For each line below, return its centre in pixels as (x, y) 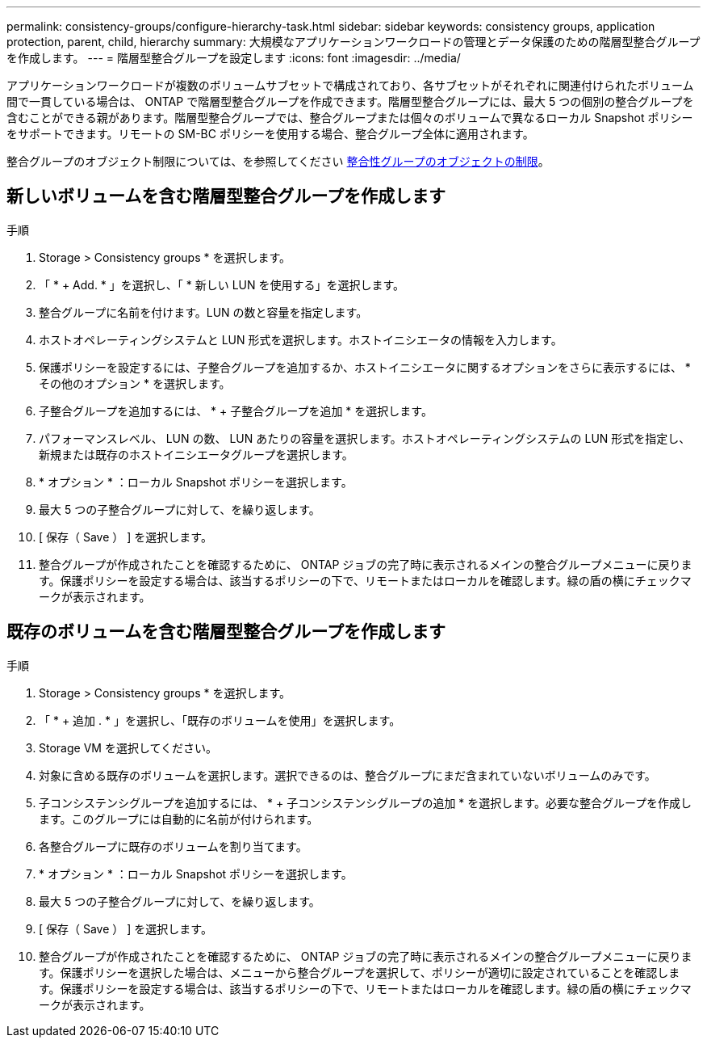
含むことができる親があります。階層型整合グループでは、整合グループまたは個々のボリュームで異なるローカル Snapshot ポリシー (350, 118)
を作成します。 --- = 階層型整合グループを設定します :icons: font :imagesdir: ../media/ (234, 58)
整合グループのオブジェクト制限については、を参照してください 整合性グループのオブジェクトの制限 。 (278, 161)
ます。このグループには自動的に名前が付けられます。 (179, 819)
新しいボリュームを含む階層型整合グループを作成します (226, 196)
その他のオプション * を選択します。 (135, 383)
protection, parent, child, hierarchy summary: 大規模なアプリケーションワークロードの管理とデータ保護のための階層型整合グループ (353, 42)
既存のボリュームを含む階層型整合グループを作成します (226, 632)
